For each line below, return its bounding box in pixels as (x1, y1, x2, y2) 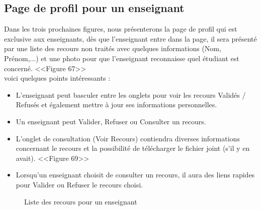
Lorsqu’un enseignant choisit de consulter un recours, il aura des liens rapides (16, 169, 255, 180)
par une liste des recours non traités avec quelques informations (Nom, (4, 43, 221, 54)
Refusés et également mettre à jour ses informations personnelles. (16, 99, 217, 110)
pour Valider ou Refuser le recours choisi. (16, 179, 143, 189)
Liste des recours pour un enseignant (24, 196, 137, 206)
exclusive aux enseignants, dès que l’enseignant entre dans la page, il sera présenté (4, 33, 257, 44)
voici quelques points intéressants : (4, 73, 111, 83)
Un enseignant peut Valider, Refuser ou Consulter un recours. (16, 116, 206, 126)
